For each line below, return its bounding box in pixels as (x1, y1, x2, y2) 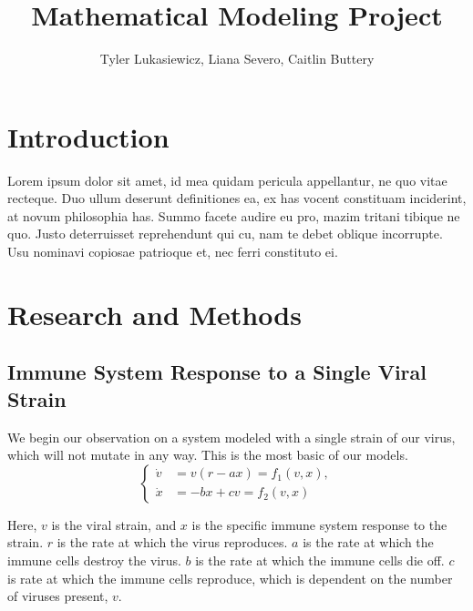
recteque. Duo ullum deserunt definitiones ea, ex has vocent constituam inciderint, (7, 188, 467, 208)
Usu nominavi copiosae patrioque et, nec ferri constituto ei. (7, 242, 338, 261)
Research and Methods (7, 295, 302, 332)
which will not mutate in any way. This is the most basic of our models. (7, 445, 408, 464)
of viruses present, (7, 586, 108, 606)
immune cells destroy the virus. (7, 550, 181, 569)
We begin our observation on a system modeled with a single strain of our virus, (7, 427, 456, 446)
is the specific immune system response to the (191, 514, 447, 534)
